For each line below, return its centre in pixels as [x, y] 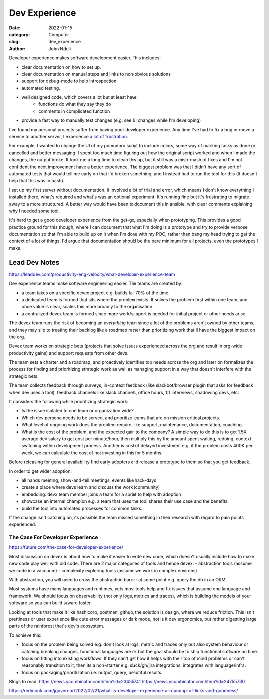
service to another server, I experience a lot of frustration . [68, 137]
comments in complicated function [74, 111]
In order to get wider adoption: [41, 471]
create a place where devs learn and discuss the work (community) [91, 487]
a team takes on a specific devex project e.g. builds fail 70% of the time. [96, 293]
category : [20, 34]
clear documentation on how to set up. [61, 67]
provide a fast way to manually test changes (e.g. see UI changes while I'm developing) [111, 120]
